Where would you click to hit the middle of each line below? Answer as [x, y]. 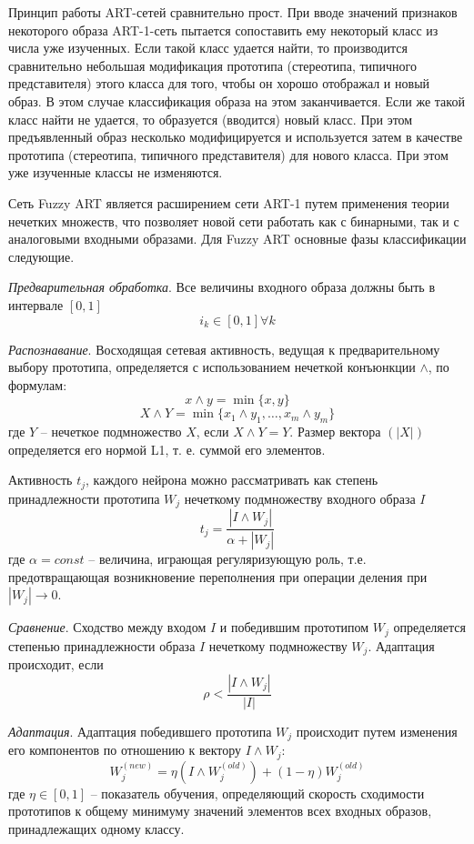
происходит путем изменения [377, 731]
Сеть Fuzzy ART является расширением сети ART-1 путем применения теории [229, 202]
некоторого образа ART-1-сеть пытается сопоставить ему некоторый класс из [223, 30]
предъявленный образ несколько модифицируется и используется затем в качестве [236, 137]
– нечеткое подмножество [111, 432]
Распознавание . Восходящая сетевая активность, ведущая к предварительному [224, 349]
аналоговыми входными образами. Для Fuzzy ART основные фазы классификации [237, 239]
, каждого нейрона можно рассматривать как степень [232, 480]
